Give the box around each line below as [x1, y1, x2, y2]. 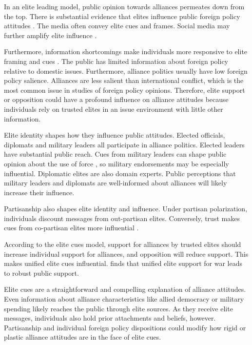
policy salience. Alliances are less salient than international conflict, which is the [4, 75, 244, 85]
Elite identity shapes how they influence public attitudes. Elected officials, [4, 130, 225, 140]
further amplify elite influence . [4, 30, 97, 40]
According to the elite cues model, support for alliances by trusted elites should [4, 239, 241, 249]
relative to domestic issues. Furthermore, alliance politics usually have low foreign [4, 65, 248, 76]
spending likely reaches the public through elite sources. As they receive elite [4, 303, 233, 313]
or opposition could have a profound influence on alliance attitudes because [4, 94, 229, 104]
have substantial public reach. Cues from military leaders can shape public [4, 149, 227, 159]
